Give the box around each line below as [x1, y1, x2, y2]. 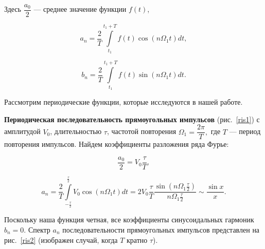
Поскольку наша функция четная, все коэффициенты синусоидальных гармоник [4, 214, 254, 225]
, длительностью [50, 126, 102, 137]
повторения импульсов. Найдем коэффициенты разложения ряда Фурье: [4, 139, 229, 149]
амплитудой [4, 126, 41, 137]
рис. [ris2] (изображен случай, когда [4, 234, 118, 245]
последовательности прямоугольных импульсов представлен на [62, 224, 260, 235]
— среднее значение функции [33, 4, 127, 14]
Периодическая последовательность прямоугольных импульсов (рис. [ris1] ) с [4, 113, 260, 124]
